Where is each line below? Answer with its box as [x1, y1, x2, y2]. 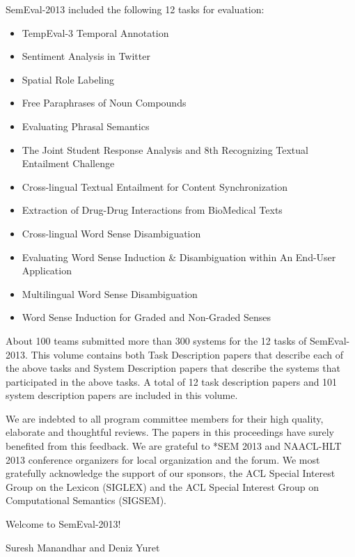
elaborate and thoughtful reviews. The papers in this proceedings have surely [6, 425, 334, 439]
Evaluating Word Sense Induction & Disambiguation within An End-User [22, 249, 336, 264]
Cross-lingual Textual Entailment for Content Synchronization [22, 179, 288, 194]
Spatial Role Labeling [22, 72, 115, 86]
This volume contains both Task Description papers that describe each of [31, 347, 343, 361]
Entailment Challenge [22, 156, 115, 171]
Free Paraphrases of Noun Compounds [22, 95, 187, 110]
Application [22, 263, 72, 278]
